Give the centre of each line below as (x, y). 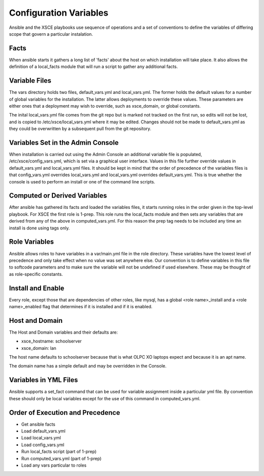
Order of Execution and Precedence (65, 413)
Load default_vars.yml (43, 431)
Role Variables (31, 242)
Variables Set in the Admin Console (64, 143)
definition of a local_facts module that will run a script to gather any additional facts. (93, 67)
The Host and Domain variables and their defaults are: (64, 332)
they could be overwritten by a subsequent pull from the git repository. (80, 129)
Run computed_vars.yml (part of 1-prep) (61, 458)
